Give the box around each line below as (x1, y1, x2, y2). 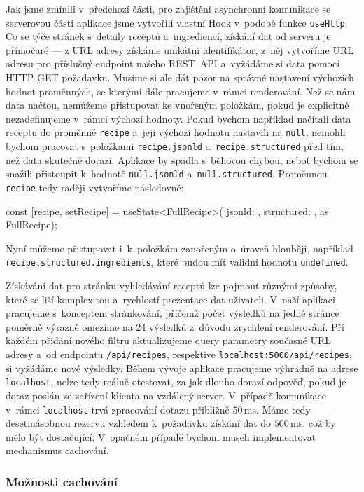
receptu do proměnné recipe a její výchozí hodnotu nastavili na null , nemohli (6, 125, 346, 139)
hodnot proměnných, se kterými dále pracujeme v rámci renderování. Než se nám (6, 83, 356, 98)
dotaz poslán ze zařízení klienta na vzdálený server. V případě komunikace (6, 388, 327, 402)
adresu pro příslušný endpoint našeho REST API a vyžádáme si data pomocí (6, 56, 340, 71)
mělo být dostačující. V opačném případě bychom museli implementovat (6, 429, 316, 444)
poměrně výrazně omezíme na (6, 319, 133, 334)
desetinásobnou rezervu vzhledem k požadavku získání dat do (6, 416, 272, 430)
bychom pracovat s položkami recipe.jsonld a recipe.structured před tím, (6, 139, 344, 153)
